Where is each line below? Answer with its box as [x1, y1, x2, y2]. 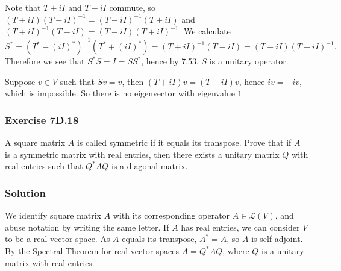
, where [222, 245, 249, 257]
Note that [5, 1, 41, 13]
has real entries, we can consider [181, 220, 300, 233]
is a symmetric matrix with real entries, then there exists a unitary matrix [5, 148, 280, 160]
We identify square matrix [5, 209, 102, 222]
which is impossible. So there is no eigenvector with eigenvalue [5, 87, 235, 99]
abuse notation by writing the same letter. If [5, 220, 169, 233]
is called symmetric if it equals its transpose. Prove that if [77, 136, 292, 149]
